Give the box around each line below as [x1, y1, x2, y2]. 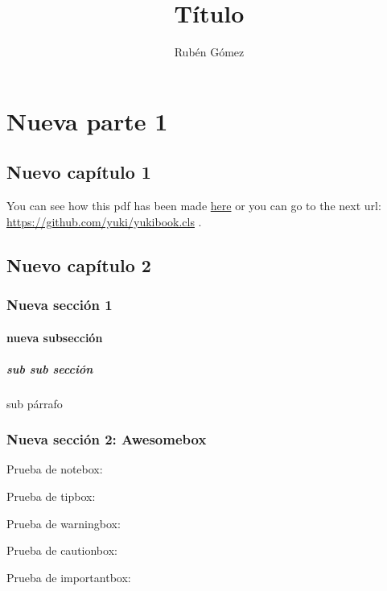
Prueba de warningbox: [6, 515, 121, 531]
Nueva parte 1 [6, 104, 168, 137]
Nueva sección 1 [6, 295, 113, 314]
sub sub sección [6, 360, 93, 377]
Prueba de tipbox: [6, 488, 96, 505]
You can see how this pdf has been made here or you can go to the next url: [6, 197, 381, 214]
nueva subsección [6, 329, 103, 345]
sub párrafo [6, 395, 63, 411]
